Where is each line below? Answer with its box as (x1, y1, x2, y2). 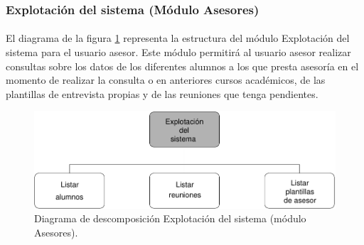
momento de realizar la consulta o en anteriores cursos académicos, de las (6, 72, 326, 87)
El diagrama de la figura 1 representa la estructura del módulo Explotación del (6, 31, 350, 45)
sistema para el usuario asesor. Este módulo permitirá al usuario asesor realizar (6, 45, 351, 60)
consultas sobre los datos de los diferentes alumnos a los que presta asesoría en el (6, 58, 359, 73)
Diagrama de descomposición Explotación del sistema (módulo (34, 211, 306, 226)
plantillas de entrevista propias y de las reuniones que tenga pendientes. (6, 86, 318, 101)
